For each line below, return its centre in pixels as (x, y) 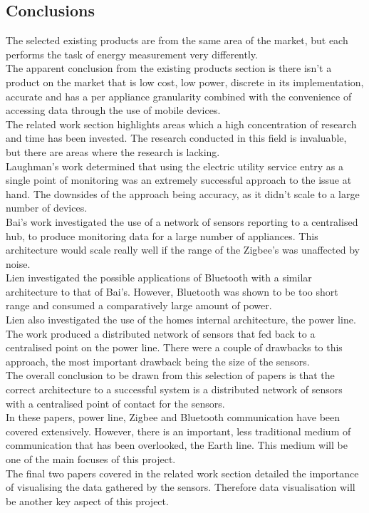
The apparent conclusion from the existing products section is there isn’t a (169, 68)
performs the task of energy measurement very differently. (132, 54)
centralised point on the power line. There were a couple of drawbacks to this (174, 347)
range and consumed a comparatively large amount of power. (139, 305)
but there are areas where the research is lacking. (113, 151)
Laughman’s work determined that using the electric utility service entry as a (175, 166)
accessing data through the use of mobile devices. (113, 110)
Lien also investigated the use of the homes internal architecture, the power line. (181, 320)
